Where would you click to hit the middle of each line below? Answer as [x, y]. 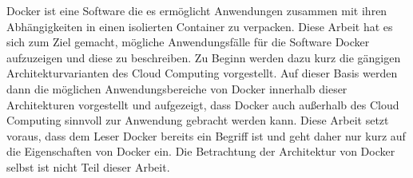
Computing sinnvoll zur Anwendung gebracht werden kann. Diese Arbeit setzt [198, 120]
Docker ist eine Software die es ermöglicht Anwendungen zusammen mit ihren [197, 10]
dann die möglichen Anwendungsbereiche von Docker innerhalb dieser [177, 88]
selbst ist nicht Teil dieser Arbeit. [88, 166]
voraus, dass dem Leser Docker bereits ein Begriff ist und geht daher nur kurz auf [206, 135]
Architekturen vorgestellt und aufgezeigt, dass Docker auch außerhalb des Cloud [203, 104]
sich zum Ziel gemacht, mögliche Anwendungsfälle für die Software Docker [188, 42]
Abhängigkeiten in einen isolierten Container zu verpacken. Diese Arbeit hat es [200, 26]
